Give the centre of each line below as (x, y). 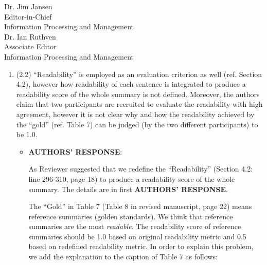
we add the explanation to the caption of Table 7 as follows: (123, 257)
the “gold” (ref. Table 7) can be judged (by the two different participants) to (137, 124)
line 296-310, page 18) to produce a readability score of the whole (132, 178)
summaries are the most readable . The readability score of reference (135, 226)
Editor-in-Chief (28, 16)
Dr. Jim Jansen (28, 6)
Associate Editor (30, 46)
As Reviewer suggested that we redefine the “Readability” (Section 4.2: (141, 169)
